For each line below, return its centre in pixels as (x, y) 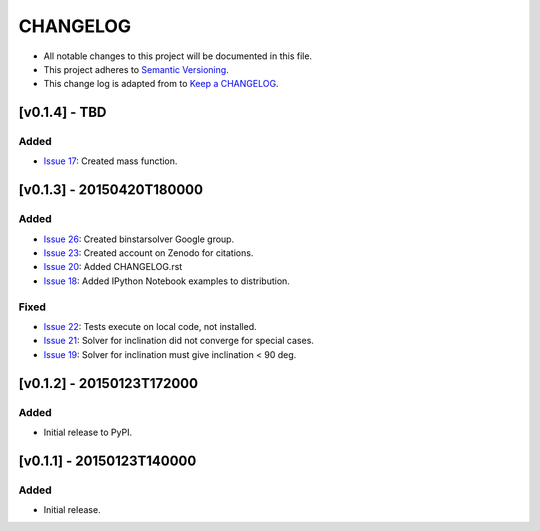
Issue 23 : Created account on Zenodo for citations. (148, 253)
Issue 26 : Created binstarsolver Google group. (139, 239)
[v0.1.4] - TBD (62, 112)
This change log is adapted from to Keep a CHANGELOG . (161, 84)
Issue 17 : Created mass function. (110, 161)
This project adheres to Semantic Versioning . (136, 69)
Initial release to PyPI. (88, 432)
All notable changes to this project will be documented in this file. (178, 56)
